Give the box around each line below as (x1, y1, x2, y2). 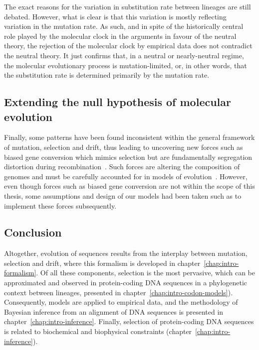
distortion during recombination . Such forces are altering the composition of (4, 161, 240, 172)
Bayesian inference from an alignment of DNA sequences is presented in (4, 306, 224, 317)
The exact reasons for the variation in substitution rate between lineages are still (4, 1, 251, 11)
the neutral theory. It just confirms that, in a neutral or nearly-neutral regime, (4, 50, 244, 60)
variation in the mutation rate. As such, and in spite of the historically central (4, 21, 244, 31)
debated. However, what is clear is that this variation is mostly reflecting (4, 11, 227, 21)
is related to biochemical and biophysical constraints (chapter (4, 326, 192, 337)
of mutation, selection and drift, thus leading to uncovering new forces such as (4, 141, 243, 152)
